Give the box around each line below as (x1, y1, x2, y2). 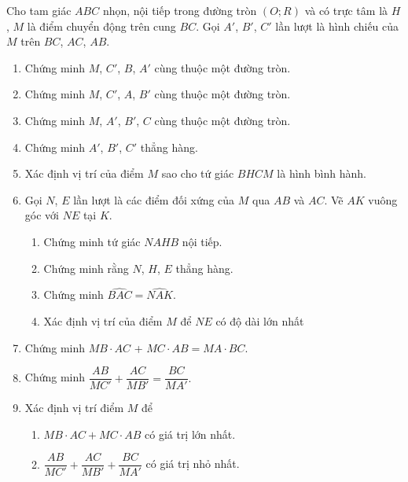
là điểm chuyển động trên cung (27, 17, 176, 34)
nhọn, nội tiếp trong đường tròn (102, 2, 257, 18)
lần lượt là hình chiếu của (275, 17, 399, 34)
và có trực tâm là (304, 2, 388, 18)
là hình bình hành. (277, 165, 366, 182)
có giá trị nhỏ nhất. (145, 455, 240, 472)
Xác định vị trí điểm (24, 399, 124, 416)
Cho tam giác (6, 2, 72, 18)
